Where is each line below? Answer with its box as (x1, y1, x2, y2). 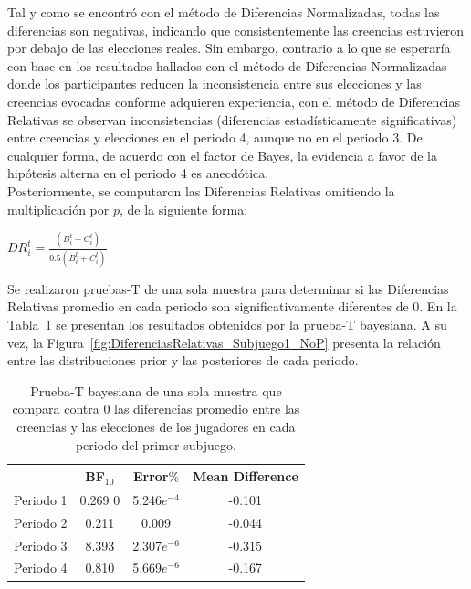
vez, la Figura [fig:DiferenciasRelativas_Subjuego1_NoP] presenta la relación (7, 332, 441, 352)
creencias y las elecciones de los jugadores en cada (16, 416, 296, 436)
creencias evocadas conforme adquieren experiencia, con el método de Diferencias (7, 91, 461, 110)
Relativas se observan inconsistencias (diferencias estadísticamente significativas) (7, 110, 457, 129)
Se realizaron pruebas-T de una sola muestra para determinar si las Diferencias (7, 279, 449, 298)
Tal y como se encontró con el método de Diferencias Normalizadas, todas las (7, 3, 440, 21)
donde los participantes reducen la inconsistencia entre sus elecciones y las (7, 74, 422, 93)
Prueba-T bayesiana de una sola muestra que (30, 381, 282, 400)
